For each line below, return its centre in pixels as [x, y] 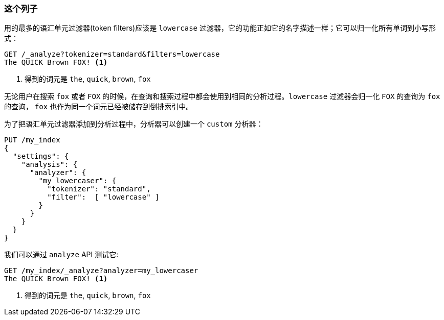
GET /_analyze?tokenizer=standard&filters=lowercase [112, 54]
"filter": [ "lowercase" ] [103, 197]
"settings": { [41, 156]
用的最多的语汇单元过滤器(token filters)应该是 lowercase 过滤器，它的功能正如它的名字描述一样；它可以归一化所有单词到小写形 [220, 28]
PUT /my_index [32, 140]
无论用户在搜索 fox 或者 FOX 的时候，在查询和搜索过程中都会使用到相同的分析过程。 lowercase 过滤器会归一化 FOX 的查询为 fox [222, 96]
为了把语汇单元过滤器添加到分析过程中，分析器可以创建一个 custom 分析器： [134, 124]
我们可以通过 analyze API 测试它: [61, 255]
